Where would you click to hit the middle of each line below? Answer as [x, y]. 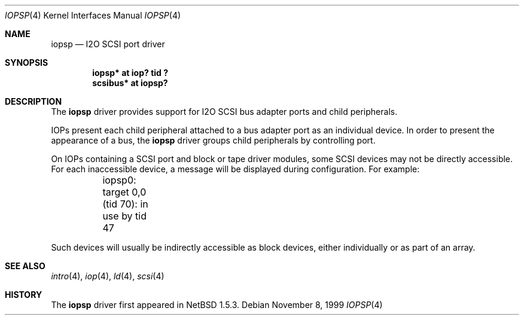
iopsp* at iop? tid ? [130, 73]
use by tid [125, 216]
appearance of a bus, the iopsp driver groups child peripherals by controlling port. [213, 140]
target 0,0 [124, 192]
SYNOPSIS [27, 63]
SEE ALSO [25, 266]
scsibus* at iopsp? [130, 83]
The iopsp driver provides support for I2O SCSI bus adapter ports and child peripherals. [224, 112]
